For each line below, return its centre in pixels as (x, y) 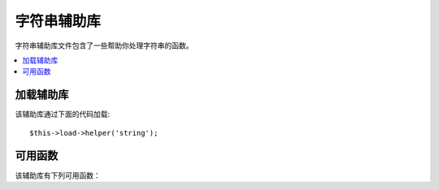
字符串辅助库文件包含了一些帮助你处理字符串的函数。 (104, 45)
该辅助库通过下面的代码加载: (63, 114)
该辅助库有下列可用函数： (58, 175)
